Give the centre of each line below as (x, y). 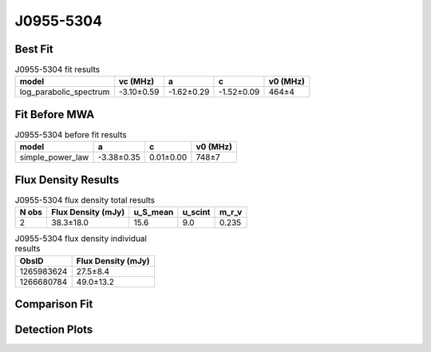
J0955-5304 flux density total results (85, 200)
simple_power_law (54, 157)
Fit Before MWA (55, 115)
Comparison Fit (54, 305)
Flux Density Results (67, 180)
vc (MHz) (136, 81)
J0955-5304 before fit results (71, 135)
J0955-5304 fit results (57, 69)
